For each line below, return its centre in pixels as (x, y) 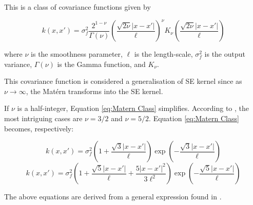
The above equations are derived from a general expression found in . (113, 197)
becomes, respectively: (39, 128)
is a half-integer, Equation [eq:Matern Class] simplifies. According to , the (133, 108)
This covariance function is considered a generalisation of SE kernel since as (123, 81)
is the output (225, 54)
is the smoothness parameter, (77, 54)
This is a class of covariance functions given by (77, 7)
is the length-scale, (163, 54)
